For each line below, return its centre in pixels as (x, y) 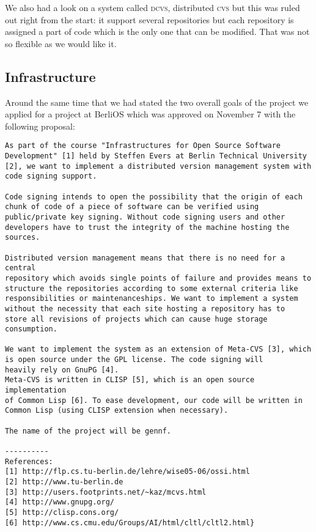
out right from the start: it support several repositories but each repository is (149, 19)
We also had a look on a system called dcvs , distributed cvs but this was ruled (152, 7)
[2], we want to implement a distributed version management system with (158, 166)
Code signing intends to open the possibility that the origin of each (154, 197)
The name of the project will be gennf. (88, 431)
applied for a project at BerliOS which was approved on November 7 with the (150, 114)
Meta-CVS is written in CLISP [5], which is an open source (130, 380)
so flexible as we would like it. (61, 43)
